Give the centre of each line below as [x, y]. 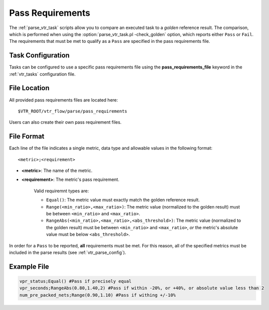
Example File [29, 266]
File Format [27, 136]
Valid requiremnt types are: [61, 191]
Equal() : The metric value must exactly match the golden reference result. [123, 200]
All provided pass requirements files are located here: [64, 100]
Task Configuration [39, 55]
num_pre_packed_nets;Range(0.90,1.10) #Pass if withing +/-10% [98, 295]
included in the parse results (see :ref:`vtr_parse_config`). [68, 252]
